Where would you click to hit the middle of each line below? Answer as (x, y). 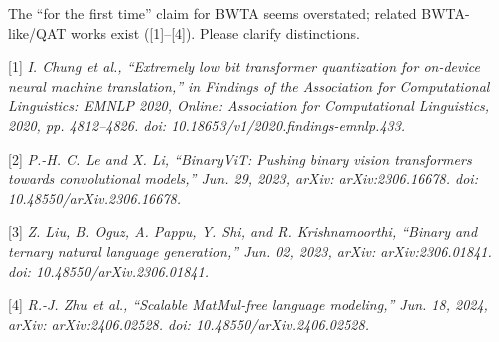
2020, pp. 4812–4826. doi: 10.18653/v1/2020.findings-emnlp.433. (207, 124)
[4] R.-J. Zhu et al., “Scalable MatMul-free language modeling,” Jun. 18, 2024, (248, 304)
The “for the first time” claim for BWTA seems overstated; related (212, 13)
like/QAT (37, 32)
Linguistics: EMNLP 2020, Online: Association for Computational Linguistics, (249, 105)
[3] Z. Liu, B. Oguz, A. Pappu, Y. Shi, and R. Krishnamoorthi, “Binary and (243, 231)
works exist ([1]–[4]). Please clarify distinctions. (215, 32)
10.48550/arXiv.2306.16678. (95, 197)
